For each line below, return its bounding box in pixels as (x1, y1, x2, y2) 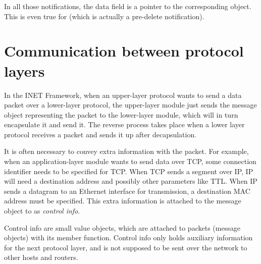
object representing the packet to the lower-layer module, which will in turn (4, 109, 238, 120)
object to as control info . (4, 205, 80, 216)
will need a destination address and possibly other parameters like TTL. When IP (4, 176, 257, 186)
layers (4, 60, 45, 81)
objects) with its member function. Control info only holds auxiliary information (4, 232, 253, 243)
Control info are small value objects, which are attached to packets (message (4, 222, 240, 233)
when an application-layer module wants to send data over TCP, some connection (4, 156, 256, 167)
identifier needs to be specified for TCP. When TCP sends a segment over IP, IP (4, 166, 253, 176)
